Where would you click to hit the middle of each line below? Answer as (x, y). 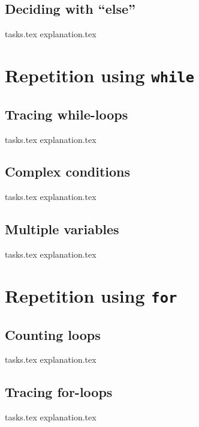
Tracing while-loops (67, 114)
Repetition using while (99, 75)
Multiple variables (62, 229)
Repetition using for (91, 295)
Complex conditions (68, 171)
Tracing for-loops (59, 392)
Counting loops (53, 334)
